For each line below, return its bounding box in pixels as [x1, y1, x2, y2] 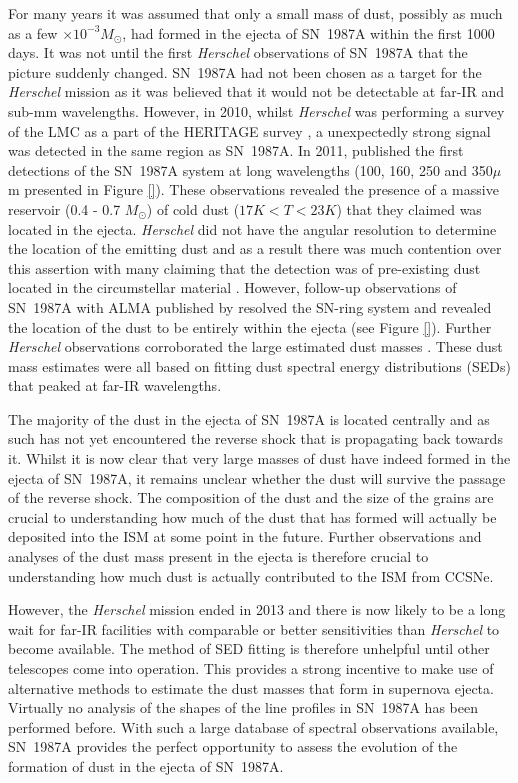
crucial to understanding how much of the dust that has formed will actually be [8, 506, 497, 527]
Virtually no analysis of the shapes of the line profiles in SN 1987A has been [8, 697, 478, 718]
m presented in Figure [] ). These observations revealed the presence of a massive [8, 179, 499, 200]
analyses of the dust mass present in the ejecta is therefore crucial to [8, 546, 429, 567]
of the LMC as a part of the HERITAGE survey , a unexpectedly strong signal [8, 120, 491, 141]
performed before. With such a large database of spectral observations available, [8, 716, 499, 737]
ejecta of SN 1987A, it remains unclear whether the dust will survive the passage [8, 467, 506, 488]
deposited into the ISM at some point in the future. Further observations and [8, 526, 482, 547]
